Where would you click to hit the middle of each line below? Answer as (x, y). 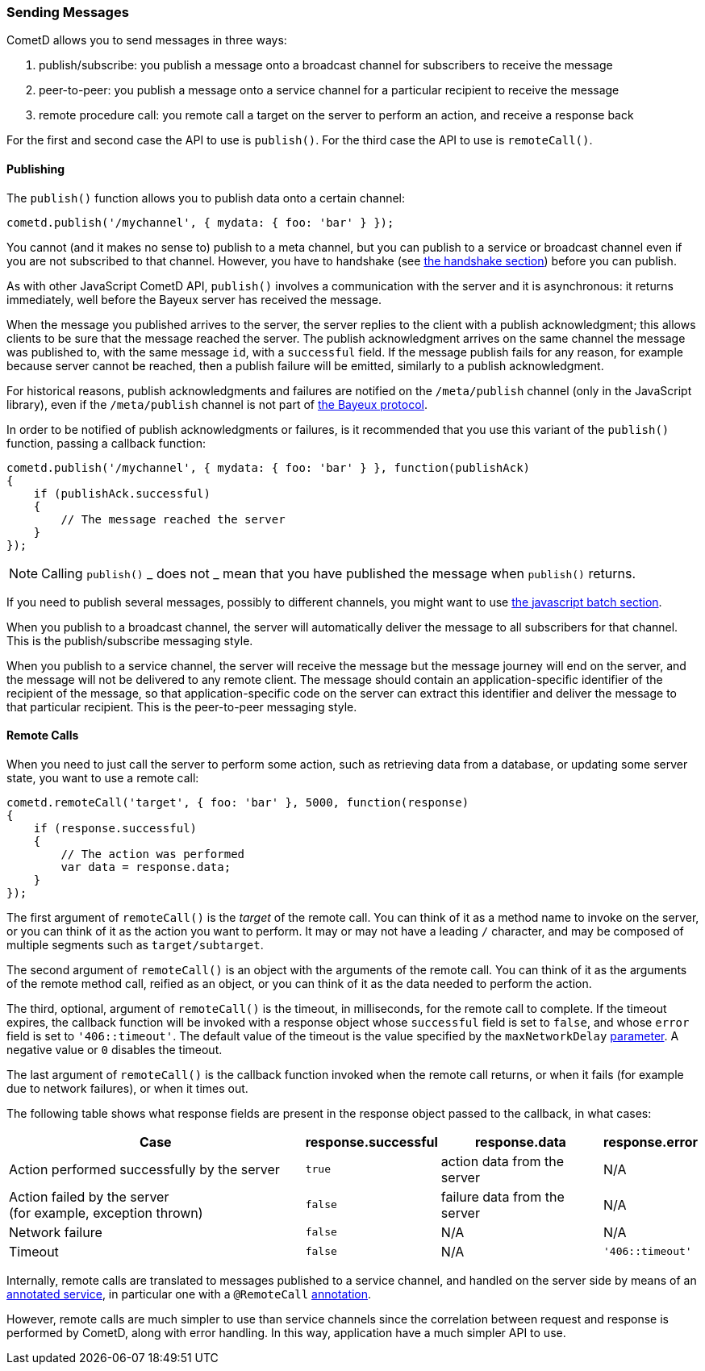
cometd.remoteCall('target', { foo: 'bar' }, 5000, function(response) (238, 802)
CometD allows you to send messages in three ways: (147, 40)
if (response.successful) (115, 828)
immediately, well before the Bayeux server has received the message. (194, 299)
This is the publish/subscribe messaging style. (130, 640)
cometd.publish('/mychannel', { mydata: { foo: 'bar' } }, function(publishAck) (269, 467)
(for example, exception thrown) (106, 1213)
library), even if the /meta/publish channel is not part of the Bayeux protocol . (217, 404)
